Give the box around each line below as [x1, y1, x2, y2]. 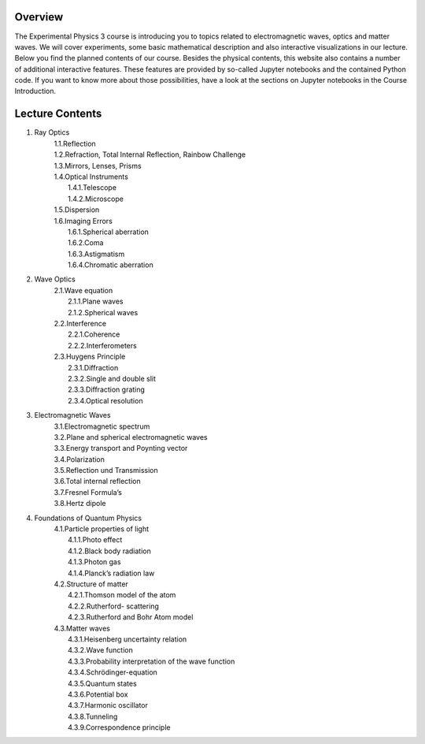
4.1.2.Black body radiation [68, 546, 151, 556]
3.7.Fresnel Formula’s [54, 487, 122, 497]
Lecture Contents [14, 107, 102, 121]
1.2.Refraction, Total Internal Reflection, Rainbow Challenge [54, 150, 246, 159]
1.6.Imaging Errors [54, 216, 113, 225]
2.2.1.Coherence [68, 329, 120, 339]
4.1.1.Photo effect [68, 535, 123, 545]
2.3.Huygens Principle [54, 352, 126, 362]
